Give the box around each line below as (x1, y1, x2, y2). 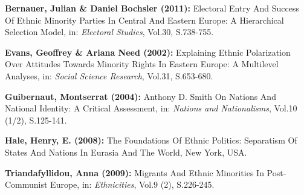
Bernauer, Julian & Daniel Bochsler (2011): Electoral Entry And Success (5, 2, 299, 14)
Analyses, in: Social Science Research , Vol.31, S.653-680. (5, 69, 213, 82)
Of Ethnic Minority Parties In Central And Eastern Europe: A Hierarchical (5, 13, 284, 26)
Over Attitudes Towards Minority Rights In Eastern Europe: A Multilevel (5, 58, 279, 70)
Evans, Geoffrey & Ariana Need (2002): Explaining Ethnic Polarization (5, 45, 291, 58)
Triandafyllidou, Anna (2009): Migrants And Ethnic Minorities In (5, 166, 264, 179)
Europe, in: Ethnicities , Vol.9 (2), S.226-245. (50, 178, 215, 191)
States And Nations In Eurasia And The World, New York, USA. (5, 145, 247, 158)
